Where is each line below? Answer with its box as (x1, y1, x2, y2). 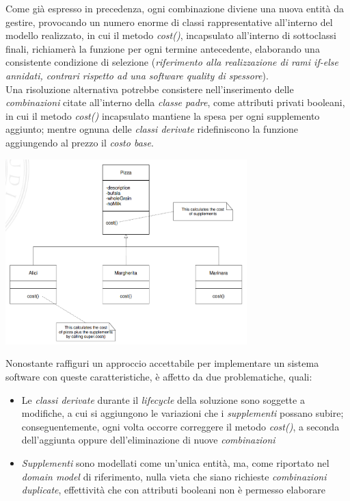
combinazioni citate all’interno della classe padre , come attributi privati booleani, (5, 95, 345, 110)
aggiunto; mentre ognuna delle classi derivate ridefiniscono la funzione (5, 122, 299, 136)
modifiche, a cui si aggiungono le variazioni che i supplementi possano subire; (21, 406, 344, 420)
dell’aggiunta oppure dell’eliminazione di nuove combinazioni (21, 433, 275, 447)
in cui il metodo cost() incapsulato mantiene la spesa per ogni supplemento (5, 108, 320, 123)
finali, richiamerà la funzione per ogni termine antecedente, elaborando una (5, 41, 320, 55)
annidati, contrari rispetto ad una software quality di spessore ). (5, 68, 269, 82)
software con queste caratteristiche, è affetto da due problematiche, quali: (5, 370, 312, 384)
